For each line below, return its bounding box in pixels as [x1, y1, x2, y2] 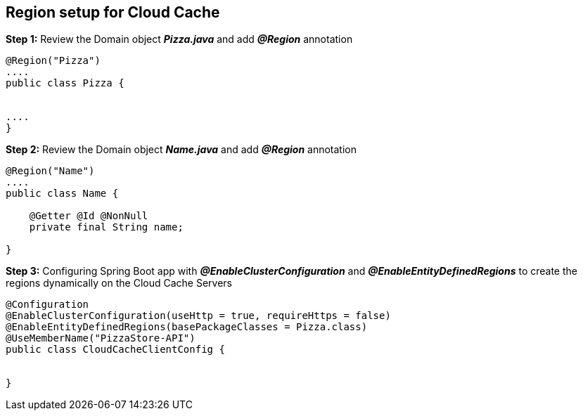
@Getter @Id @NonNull [29, 210, 148, 222]
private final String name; [29, 221, 184, 233]
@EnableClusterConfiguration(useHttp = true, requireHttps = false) [6, 310, 391, 322]
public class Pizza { [6, 77, 124, 89]
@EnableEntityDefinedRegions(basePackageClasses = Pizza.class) [6, 321, 368, 333]
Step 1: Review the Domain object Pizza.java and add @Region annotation [6, 33, 353, 46]
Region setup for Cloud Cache [6, 4, 220, 21]
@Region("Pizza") [6, 55, 101, 67]
